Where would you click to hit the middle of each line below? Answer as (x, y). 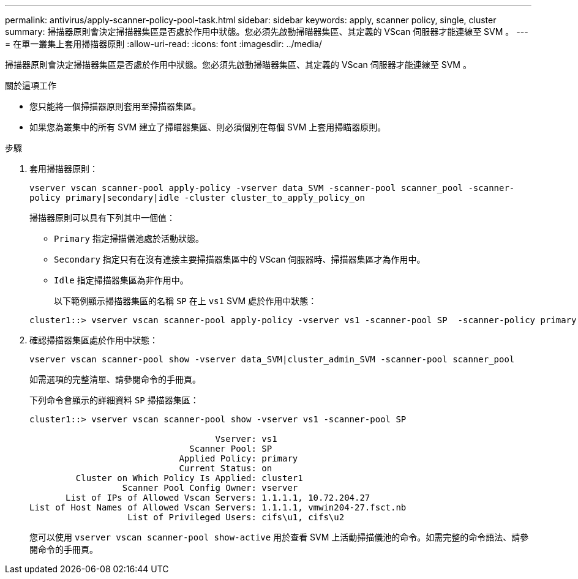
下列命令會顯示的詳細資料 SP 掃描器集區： (114, 400)
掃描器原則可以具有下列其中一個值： (102, 218)
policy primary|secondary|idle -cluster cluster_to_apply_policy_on (197, 198)
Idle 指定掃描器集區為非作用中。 (121, 280)
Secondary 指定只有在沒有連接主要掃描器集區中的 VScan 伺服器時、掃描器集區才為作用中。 (240, 259)
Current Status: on (226, 468)
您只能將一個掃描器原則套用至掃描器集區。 (115, 106)
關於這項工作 (31, 85)
